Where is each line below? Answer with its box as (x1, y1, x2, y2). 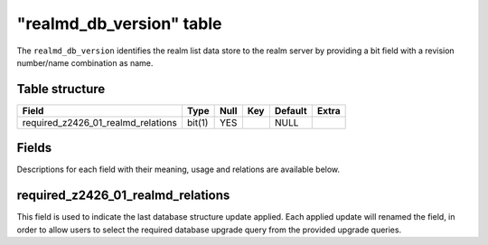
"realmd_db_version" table (16, 14, 222, 33)
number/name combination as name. (16, 57, 154, 68)
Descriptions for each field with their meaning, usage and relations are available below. (16, 164, 341, 175)
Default (274, 104, 307, 117)
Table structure (16, 81, 106, 97)
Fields (16, 140, 52, 155)
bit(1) (186, 116, 209, 128)
